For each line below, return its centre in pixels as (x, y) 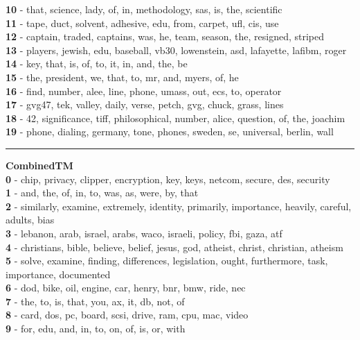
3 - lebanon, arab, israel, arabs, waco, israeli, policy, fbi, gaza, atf (144, 233)
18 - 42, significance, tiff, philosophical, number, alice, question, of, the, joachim (175, 118)
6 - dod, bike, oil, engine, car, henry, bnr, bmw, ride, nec (126, 288)
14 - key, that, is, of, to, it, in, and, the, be (97, 63)
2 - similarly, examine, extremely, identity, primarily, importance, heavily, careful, (179, 206)
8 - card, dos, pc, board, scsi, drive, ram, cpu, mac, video (127, 315)
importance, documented (58, 274)
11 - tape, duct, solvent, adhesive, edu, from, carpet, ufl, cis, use (142, 23)
